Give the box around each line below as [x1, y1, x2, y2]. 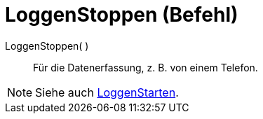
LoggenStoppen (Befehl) [5, 3, 238, 27]
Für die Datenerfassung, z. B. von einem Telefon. [33, 61, 258, 73]
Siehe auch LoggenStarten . [35, 85, 179, 99]
